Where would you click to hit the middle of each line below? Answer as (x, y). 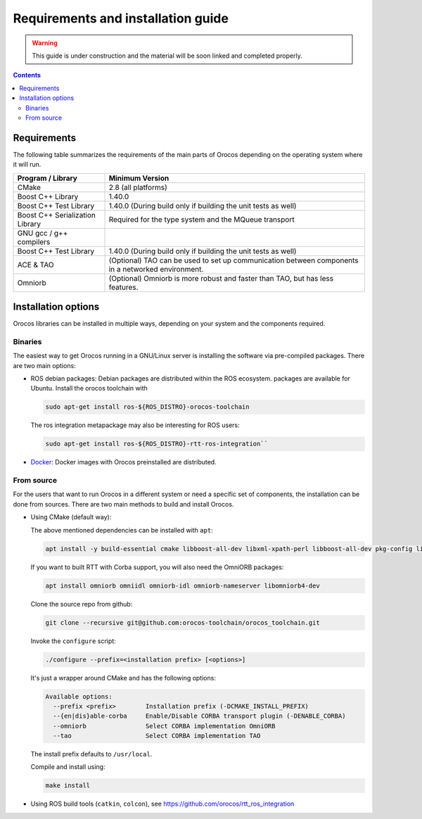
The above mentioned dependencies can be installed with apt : (122, 530)
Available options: (79, 696)
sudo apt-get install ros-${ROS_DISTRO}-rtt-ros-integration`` (157, 444)
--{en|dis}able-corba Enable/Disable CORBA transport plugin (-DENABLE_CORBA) (199, 716)
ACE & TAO (36, 265)
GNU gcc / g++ (43, 233)
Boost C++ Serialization (57, 215)
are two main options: (45, 365)
